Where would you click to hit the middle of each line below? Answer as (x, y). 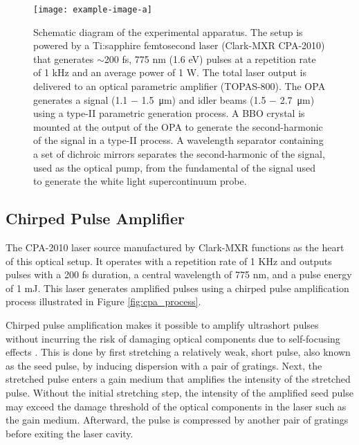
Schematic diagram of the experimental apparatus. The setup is (168, 31)
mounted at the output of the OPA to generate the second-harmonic (178, 126)
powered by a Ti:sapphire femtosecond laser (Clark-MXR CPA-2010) (179, 45)
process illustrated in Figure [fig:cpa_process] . (103, 301)
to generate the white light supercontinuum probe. (140, 181)
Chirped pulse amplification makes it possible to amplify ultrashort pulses (162, 324)
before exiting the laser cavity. (70, 433)
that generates (64, 58)
